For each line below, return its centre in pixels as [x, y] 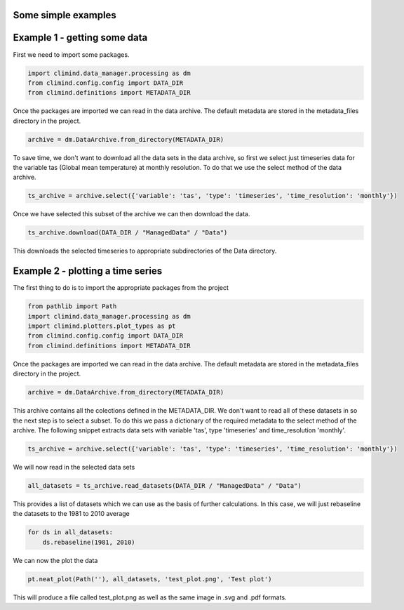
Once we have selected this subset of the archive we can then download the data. [132, 214]
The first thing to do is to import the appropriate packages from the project [121, 288]
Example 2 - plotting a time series [88, 271]
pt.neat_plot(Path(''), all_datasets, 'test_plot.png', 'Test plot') [150, 579]
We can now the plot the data [55, 560]
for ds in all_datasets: [70, 532]
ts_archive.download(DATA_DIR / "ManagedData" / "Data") [128, 233]
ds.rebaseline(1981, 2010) [89, 542]
